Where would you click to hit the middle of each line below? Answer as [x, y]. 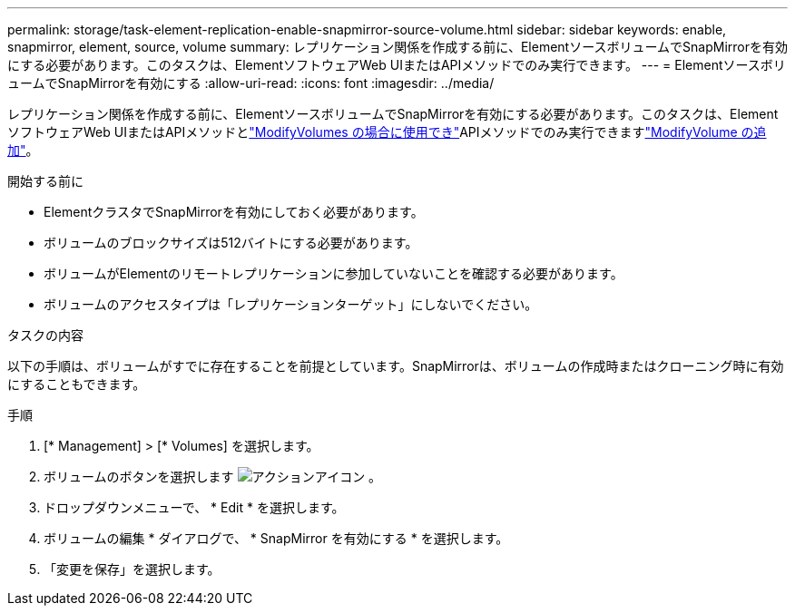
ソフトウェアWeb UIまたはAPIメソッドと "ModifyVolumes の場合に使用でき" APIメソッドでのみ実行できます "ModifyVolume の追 [387, 132]
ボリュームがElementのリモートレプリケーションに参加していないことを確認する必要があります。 [334, 273]
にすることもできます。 [77, 384]
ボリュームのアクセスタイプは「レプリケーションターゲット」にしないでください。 [291, 304]
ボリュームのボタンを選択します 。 [213, 477]
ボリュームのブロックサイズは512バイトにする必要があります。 [231, 243]
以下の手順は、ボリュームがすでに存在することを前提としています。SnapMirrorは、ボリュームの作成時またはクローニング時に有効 [396, 366]
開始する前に [45, 181]
